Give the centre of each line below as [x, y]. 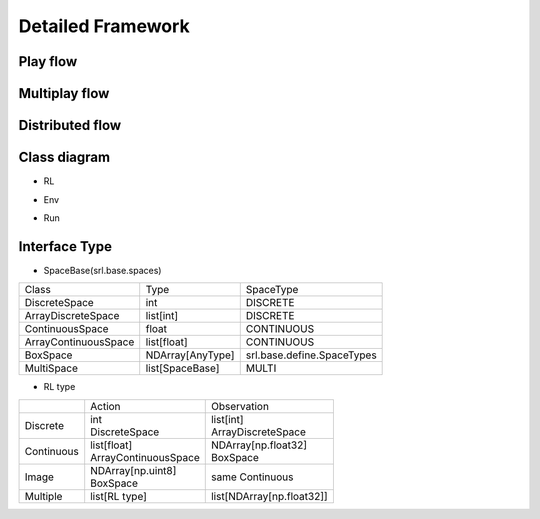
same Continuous [252, 477]
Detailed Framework [104, 26]
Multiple [43, 496]
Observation [240, 406]
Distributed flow [70, 125]
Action [105, 406]
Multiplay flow [64, 93]
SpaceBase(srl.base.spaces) [102, 270]
